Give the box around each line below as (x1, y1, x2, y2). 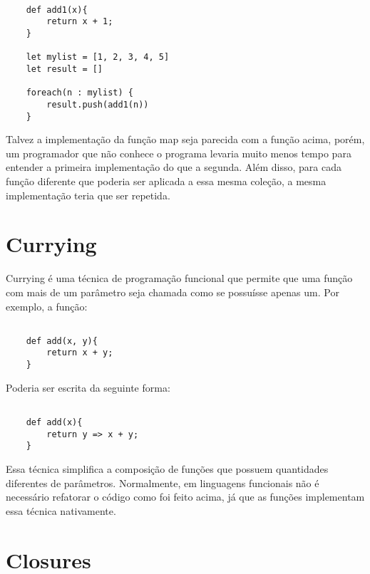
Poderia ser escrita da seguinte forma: (6, 380, 170, 395)
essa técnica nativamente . (6, 503, 116, 518)
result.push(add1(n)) (46, 99, 149, 110)
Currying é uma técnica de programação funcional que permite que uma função (6, 271, 353, 286)
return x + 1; (46, 16, 113, 27)
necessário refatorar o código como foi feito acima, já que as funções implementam (6, 489, 365, 504)
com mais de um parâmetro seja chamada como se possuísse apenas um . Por (6, 284, 339, 299)
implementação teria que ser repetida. (6, 187, 170, 202)
